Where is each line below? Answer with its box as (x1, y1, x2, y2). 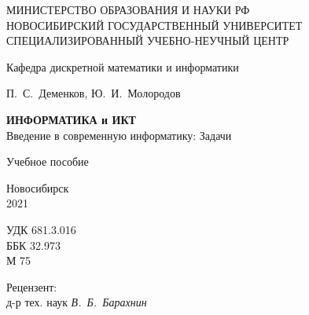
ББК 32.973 (6, 236, 61, 253)
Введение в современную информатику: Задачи (6, 126, 232, 143)
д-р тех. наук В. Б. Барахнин (6, 294, 147, 310)
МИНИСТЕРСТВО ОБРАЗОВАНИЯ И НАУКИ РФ (6, 2, 250, 17)
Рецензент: (6, 278, 57, 295)
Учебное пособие (6, 153, 89, 170)
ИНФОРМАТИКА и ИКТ (6, 111, 136, 127)
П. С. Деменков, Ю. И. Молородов (6, 85, 181, 101)
